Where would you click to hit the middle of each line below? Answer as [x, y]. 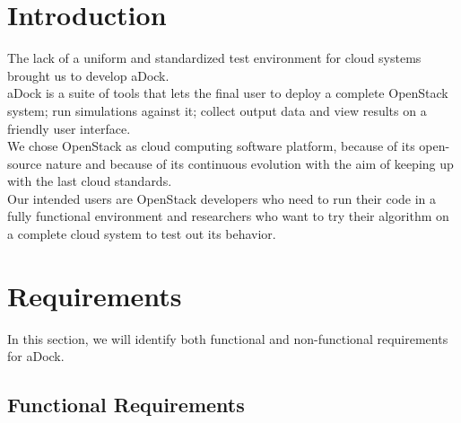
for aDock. [36, 356]
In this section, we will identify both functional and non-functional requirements [228, 338]
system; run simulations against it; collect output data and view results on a [217, 110]
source [25, 163]
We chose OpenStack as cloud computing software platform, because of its [211, 146]
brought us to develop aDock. [88, 75]
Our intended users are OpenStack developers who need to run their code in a [222, 198]
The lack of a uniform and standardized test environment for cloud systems [214, 58]
